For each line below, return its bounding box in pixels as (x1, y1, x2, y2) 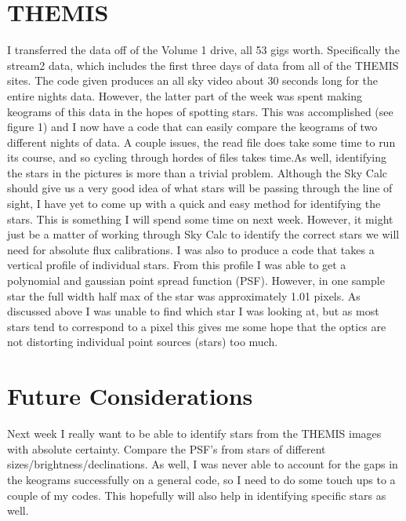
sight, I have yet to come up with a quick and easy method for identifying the (7, 195, 381, 212)
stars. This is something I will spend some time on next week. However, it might (7, 210, 393, 227)
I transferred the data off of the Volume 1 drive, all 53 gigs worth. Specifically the (7, 42, 400, 58)
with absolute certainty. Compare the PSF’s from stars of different (7, 440, 326, 457)
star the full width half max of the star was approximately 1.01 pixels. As (7, 287, 361, 304)
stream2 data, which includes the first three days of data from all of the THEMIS (7, 56, 399, 73)
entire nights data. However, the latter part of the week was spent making (7, 87, 363, 104)
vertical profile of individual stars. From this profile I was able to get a (7, 257, 346, 273)
